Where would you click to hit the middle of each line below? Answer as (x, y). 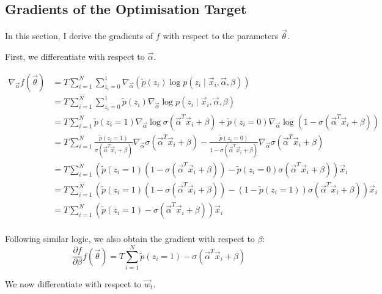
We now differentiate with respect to (73, 283)
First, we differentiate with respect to (75, 57)
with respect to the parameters (221, 36)
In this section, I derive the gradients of (79, 36)
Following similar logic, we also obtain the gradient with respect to (130, 239)
